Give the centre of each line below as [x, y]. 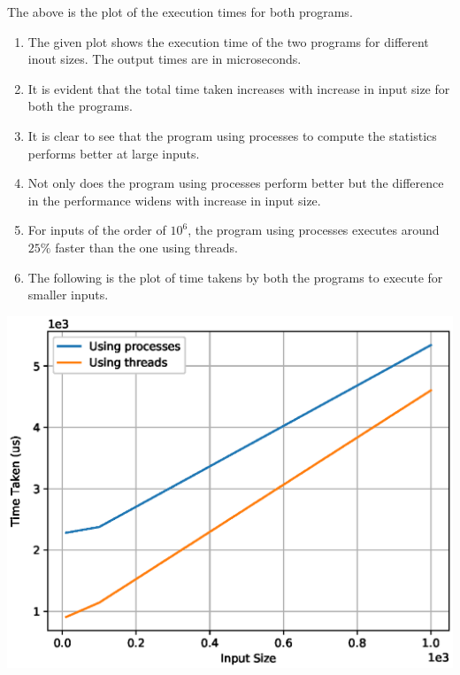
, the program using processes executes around [314, 230]
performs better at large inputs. [114, 153]
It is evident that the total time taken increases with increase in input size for [239, 88]
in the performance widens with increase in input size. [174, 200]
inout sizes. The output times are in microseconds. [165, 59]
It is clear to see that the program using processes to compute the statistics [232, 135]
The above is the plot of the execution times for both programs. [180, 12]
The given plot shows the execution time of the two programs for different [228, 41]
